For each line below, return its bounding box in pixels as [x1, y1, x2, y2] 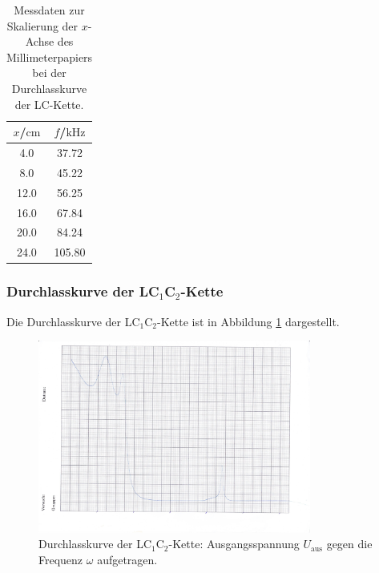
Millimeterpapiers [6, 48, 93, 65]
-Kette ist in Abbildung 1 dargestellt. [157, 313, 340, 329]
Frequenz [38, 551, 83, 567]
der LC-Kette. [14, 95, 84, 112]
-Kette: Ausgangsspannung [168, 535, 300, 552]
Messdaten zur [14, 2, 85, 18]
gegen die [326, 535, 373, 552]
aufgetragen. [97, 551, 158, 567]
